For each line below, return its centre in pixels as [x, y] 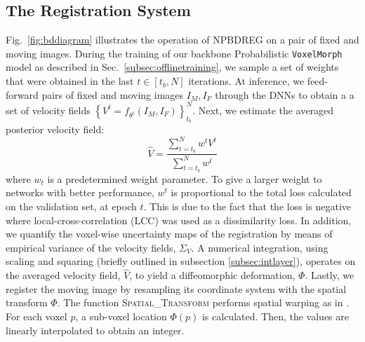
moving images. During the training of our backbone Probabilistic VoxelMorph [174, 53]
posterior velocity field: [55, 129]
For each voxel [36, 316]
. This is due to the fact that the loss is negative [247, 206]
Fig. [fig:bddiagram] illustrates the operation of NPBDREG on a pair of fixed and [182, 40]
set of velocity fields [48, 110]
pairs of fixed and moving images [113, 94]
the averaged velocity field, [63, 275]
